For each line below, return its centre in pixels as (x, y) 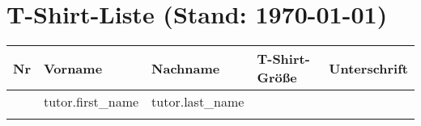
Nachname (186, 68)
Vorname (73, 68)
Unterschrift (368, 68)
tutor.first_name (91, 102)
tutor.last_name (198, 102)
